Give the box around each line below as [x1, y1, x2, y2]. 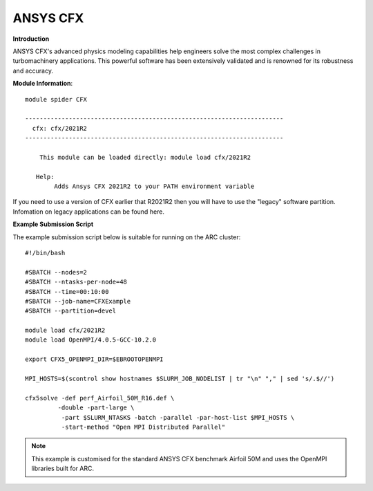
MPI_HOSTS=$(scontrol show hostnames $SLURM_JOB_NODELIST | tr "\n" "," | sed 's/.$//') [25, 375, 335, 383]
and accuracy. [12, 66, 53, 75]
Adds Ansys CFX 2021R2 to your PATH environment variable [54, 183, 255, 190]
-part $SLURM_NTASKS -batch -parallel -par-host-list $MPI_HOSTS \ [61, 414, 295, 421]
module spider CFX [25, 95, 88, 103]
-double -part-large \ [57, 404, 135, 411]
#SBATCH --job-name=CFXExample [25, 297, 131, 305]
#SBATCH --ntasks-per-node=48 [25, 278, 128, 286]
